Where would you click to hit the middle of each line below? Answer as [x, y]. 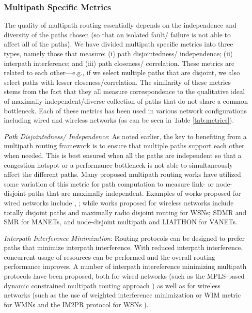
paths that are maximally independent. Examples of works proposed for [134, 193]
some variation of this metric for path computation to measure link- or [109, 183]
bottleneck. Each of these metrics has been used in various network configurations [125, 110]
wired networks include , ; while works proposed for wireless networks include [119, 202]
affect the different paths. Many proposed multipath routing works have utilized [123, 174]
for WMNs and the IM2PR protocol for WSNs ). [76, 304]
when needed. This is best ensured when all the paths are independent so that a [123, 155]
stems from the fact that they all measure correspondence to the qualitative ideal [125, 91]
